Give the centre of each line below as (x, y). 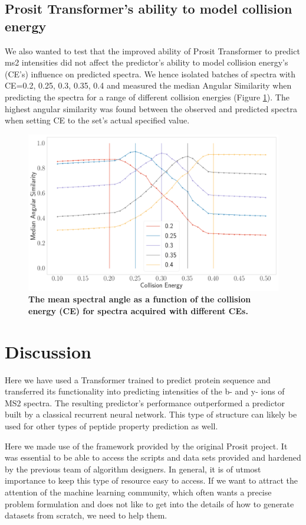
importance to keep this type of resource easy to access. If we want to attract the (152, 480)
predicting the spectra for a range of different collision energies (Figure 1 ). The (147, 97)
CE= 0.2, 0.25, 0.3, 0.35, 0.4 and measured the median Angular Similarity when (148, 85)
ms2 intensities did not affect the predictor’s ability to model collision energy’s (147, 62)
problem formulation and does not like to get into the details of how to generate (149, 503)
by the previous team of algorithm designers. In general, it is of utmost (133, 469)
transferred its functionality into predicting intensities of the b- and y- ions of (145, 391)
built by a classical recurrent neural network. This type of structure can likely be (151, 414)
